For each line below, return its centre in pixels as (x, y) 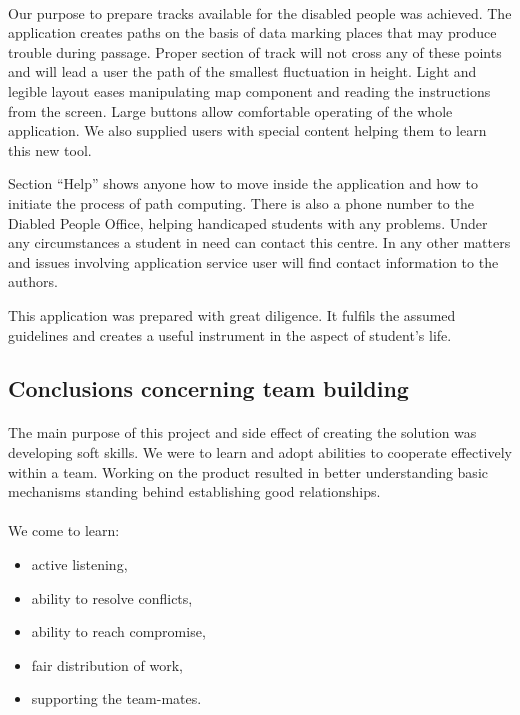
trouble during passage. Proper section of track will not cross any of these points (255, 51)
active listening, (79, 564)
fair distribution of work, (107, 664)
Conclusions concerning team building (208, 388)
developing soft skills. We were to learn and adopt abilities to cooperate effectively (260, 452)
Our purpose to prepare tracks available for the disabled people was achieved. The (260, 12)
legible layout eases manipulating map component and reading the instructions (249, 90)
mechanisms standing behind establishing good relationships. (194, 491)
